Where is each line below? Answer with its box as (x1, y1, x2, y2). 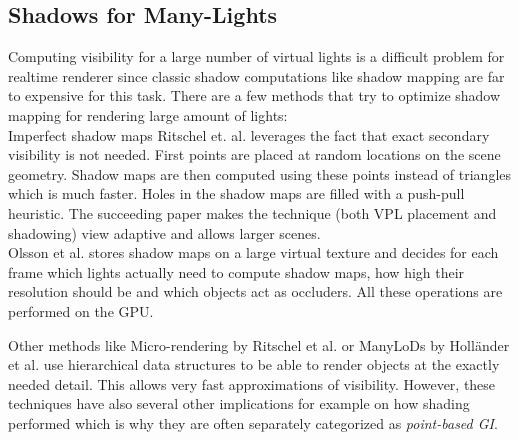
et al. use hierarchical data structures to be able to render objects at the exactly (8, 354, 500, 375)
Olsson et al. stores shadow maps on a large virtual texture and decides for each (8, 242, 499, 263)
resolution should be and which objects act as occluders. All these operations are (8, 281, 503, 302)
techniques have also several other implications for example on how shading (8, 393, 470, 414)
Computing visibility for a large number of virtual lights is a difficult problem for (8, 46, 505, 67)
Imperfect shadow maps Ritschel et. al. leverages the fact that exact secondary (8, 124, 490, 145)
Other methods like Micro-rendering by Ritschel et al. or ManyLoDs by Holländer (8, 334, 510, 355)
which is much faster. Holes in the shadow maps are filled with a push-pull (8, 183, 465, 204)
